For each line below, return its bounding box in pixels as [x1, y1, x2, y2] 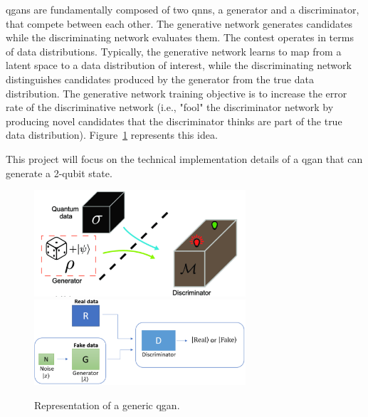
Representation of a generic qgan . [34, 397, 180, 412]
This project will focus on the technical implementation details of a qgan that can [6, 151, 363, 166]
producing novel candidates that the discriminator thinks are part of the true [6, 113, 342, 128]
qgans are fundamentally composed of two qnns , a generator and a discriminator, [6, 2, 359, 16]
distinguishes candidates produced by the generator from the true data [6, 71, 314, 86]
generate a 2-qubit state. [6, 165, 112, 180]
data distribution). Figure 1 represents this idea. [6, 127, 218, 142]
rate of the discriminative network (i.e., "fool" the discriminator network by [6, 100, 334, 115]
